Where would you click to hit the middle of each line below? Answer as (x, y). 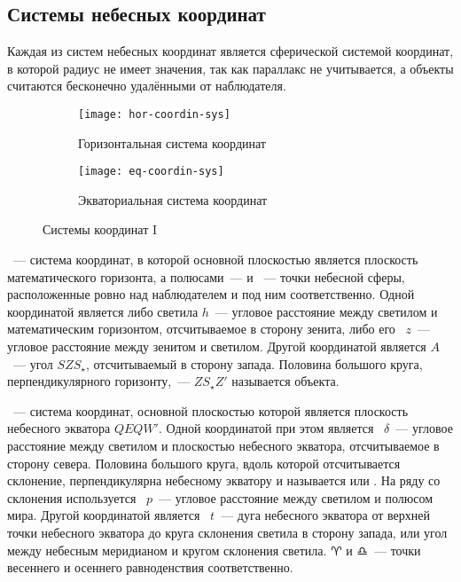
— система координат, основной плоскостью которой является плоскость (211, 410)
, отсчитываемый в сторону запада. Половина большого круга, (254, 363)
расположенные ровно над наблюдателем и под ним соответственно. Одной (211, 294)
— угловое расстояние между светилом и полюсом (296, 497)
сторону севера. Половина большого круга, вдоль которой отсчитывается (204, 463)
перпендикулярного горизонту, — (99, 381)
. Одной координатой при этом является (266, 428)
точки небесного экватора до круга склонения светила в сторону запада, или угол (227, 532)
